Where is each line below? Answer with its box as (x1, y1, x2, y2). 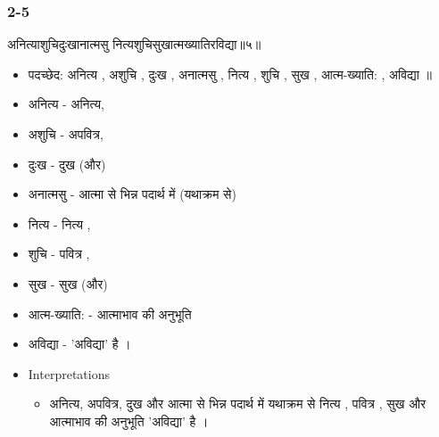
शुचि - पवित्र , (28, 244, 90, 263)
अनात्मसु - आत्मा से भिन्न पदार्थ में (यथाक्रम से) (28, 185, 236, 203)
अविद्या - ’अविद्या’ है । (28, 334, 131, 353)
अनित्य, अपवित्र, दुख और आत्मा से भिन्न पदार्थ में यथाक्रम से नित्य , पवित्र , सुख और (49, 394, 427, 413)
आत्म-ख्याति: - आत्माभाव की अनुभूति (28, 304, 192, 323)
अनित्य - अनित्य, (28, 95, 104, 113)
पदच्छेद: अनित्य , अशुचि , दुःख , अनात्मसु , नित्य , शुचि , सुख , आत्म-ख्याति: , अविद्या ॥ (28, 64, 432, 83)
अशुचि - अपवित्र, (28, 125, 104, 143)
